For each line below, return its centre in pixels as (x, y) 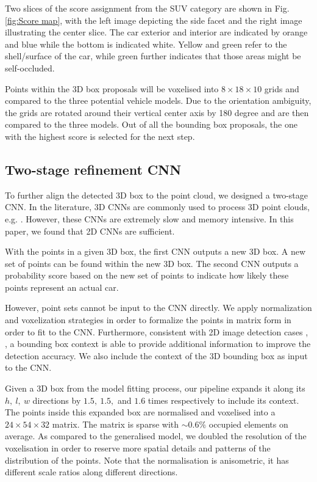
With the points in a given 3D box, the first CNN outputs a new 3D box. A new (155, 251)
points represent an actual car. (62, 287)
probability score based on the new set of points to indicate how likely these (147, 275)
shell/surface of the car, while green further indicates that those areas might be (153, 56)
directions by (57, 400)
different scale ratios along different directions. (91, 472)
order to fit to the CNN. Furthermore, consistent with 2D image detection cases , (157, 331)
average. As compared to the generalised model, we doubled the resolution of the (156, 436)
